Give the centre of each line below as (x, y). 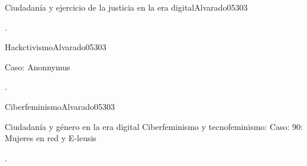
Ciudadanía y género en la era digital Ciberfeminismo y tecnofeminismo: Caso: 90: (154, 126)
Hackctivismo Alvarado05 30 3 (56, 47)
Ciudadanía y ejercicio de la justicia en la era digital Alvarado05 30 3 (126, 7)
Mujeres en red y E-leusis (51, 138)
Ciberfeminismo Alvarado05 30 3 (60, 106)
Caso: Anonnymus (38, 66)
